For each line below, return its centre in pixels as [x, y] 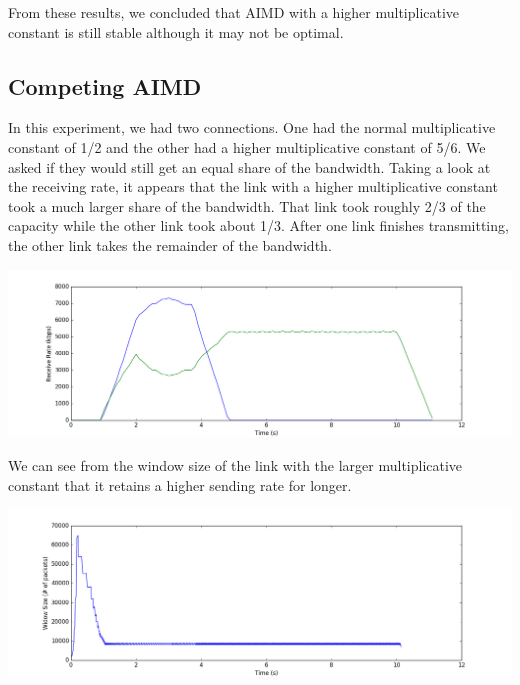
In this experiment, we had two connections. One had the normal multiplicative [252, 127]
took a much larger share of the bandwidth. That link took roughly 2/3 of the [247, 205]
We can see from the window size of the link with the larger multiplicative [235, 464]
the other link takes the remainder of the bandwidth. [170, 244]
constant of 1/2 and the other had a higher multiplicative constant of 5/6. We [247, 146]
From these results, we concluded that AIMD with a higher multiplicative [234, 12]
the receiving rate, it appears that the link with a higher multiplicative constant [253, 186]
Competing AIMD [105, 85]
